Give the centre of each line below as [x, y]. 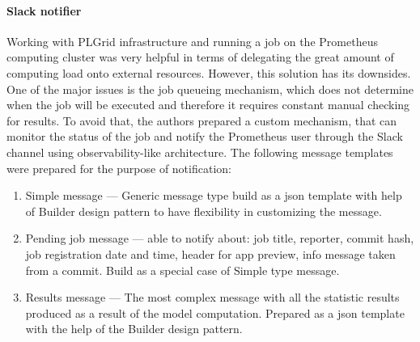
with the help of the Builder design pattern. [134, 329]
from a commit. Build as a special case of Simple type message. [182, 270]
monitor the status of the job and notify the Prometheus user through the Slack [205, 136]
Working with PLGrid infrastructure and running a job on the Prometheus [192, 41]
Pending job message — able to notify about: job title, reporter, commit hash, [220, 238]
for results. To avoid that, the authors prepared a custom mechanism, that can [202, 120]
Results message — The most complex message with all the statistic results [212, 297]
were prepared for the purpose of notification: [119, 168]
